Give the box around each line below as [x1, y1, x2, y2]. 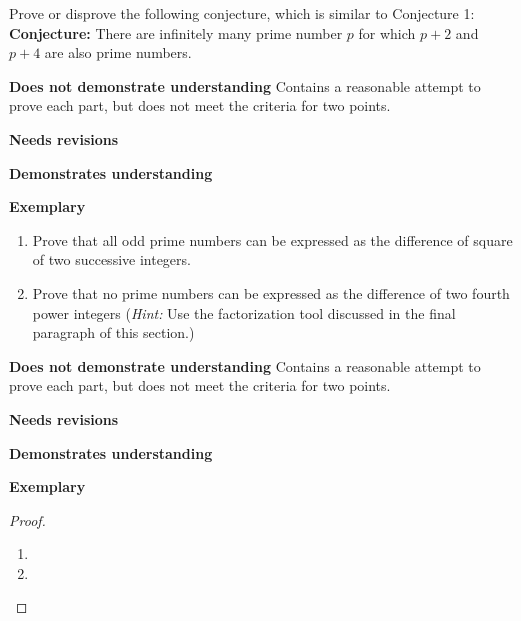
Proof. [9, 509, 46, 530]
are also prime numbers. [44, 42, 192, 63]
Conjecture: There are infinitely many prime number [9, 22, 343, 43]
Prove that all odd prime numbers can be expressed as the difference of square [32, 229, 513, 250]
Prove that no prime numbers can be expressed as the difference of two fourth [32, 282, 510, 303]
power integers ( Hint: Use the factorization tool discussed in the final [32, 302, 456, 323]
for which [358, 22, 416, 43]
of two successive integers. [32, 249, 191, 270]
